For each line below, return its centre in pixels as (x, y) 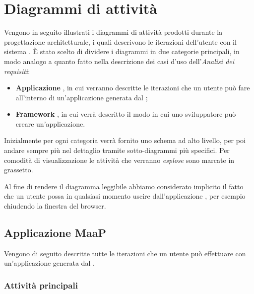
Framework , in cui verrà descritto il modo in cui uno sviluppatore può (126, 114)
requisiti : (17, 71)
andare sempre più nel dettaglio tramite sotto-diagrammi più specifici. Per (117, 150)
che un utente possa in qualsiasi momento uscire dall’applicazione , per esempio (125, 196)
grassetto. (19, 170)
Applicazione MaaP (55, 233)
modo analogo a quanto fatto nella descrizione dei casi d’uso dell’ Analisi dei (119, 61)
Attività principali (41, 285)
